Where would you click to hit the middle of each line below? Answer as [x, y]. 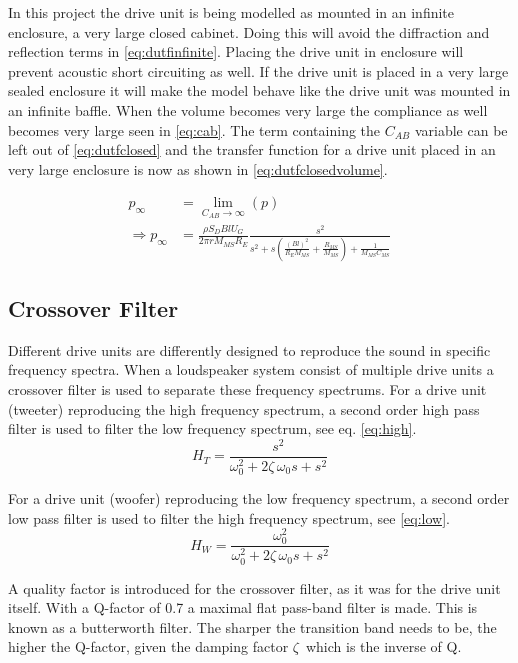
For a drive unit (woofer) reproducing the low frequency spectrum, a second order [259, 498]
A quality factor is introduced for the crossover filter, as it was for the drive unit [254, 587]
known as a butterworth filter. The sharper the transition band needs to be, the [252, 626]
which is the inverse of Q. [383, 646]
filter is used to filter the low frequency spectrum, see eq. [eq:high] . [212, 428]
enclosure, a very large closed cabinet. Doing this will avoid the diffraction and [249, 31]
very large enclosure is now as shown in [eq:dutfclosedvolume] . [198, 168]
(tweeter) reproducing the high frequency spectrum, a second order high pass [244, 408]
